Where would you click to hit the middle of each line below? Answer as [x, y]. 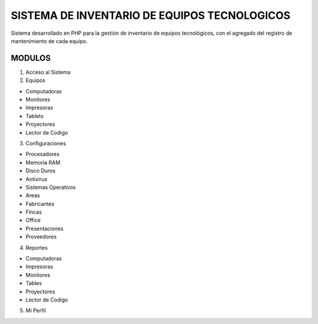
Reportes [37, 247]
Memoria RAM [43, 162]
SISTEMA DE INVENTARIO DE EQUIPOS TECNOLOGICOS [151, 15]
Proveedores [41, 237]
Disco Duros [41, 171]
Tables [34, 283]
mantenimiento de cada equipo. [49, 41]
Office [33, 220]
